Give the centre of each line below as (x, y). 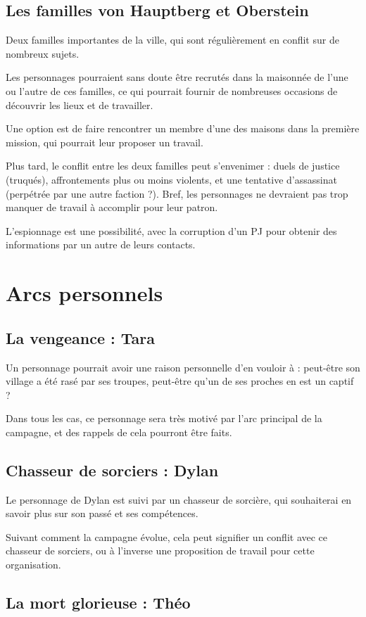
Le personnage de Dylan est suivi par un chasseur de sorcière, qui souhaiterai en (179, 499)
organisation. (33, 565)
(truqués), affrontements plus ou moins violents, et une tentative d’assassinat (171, 179)
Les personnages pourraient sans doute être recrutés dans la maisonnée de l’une (177, 77)
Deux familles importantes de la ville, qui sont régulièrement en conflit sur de (172, 40)
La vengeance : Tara (80, 337)
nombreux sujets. (43, 53)
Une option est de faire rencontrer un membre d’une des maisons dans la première (183, 128)
